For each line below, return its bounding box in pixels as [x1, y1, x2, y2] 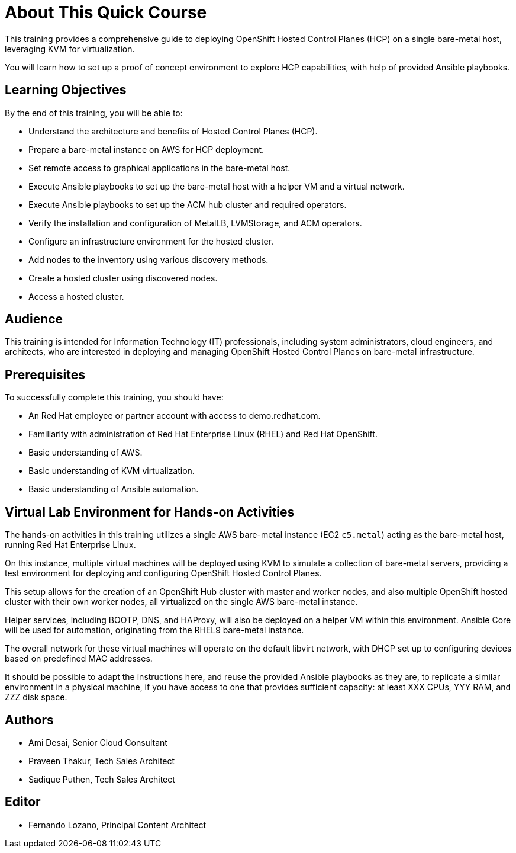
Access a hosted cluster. [28, 291, 124, 302]
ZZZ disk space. [5, 692, 67, 703]
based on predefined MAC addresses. [5, 653, 153, 664]
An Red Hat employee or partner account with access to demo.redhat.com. [28, 411, 321, 421]
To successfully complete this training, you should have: [5, 392, 224, 403]
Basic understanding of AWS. [28, 447, 143, 458]
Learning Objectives [5, 82, 127, 98]
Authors [5, 712, 54, 727]
